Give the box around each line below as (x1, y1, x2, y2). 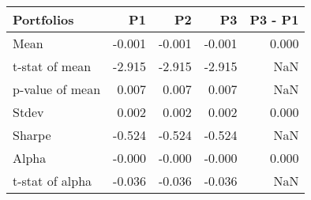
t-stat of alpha (13, 172, 92, 190)
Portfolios (13, 10, 74, 28)
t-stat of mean (13, 57, 92, 75)
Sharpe (13, 126, 51, 144)
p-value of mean (13, 80, 101, 98)
